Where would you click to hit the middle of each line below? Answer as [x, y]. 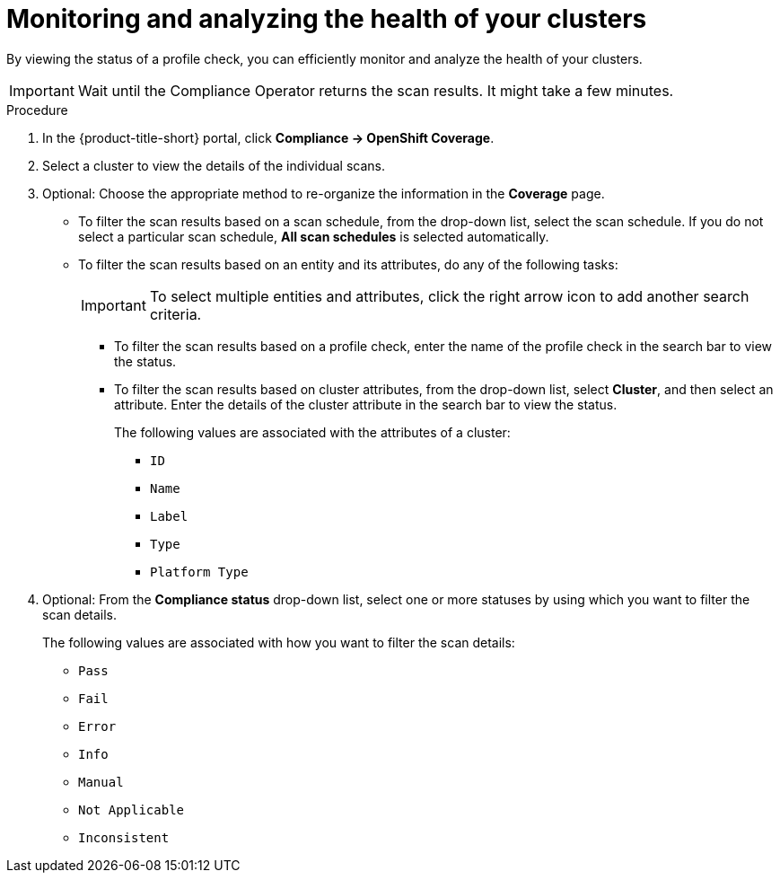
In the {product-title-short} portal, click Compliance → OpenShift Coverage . [268, 137]
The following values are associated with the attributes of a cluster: [312, 432]
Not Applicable [131, 810]
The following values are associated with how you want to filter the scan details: [279, 642]
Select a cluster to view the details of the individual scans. [214, 165]
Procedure [37, 110]
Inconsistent [124, 837]
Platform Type [199, 572]
